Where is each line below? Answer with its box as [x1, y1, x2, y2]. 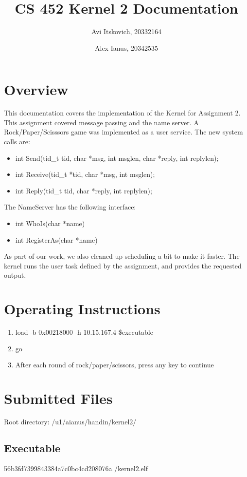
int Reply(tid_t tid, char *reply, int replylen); [15, 185, 152, 195]
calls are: [4, 136, 30, 147]
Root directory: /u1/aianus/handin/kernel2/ [4, 417, 137, 426]
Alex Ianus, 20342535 [95, 42, 158, 53]
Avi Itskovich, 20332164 [91, 26, 161, 37]
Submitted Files [4, 388, 113, 408]
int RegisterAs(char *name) [15, 234, 98, 245]
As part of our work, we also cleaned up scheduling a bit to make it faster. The [4, 251, 240, 261]
